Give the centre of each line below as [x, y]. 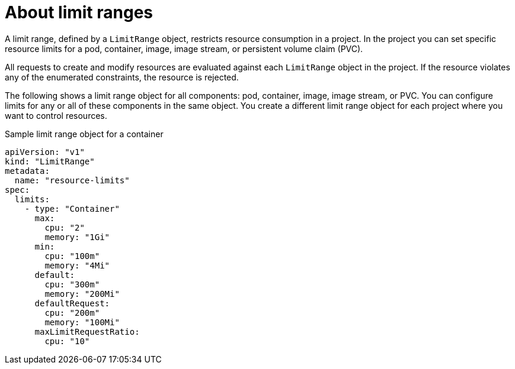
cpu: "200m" [72, 313]
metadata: [27, 171]
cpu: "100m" [72, 256]
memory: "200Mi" [82, 294]
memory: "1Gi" [77, 237]
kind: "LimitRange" [50, 161]
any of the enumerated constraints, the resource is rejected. [122, 77]
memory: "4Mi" [77, 265]
